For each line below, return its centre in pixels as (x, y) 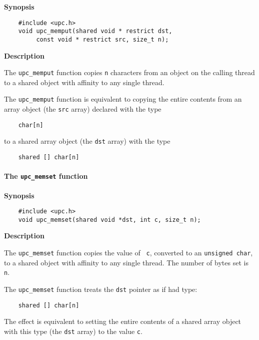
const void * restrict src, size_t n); (102, 39)
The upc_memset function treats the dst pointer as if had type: (101, 289)
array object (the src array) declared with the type (83, 109)
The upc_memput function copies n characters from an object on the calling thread (129, 72)
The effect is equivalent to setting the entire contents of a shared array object (123, 321)
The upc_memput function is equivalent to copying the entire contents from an (123, 99)
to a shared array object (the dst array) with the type (87, 141)
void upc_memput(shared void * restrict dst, (95, 31)
